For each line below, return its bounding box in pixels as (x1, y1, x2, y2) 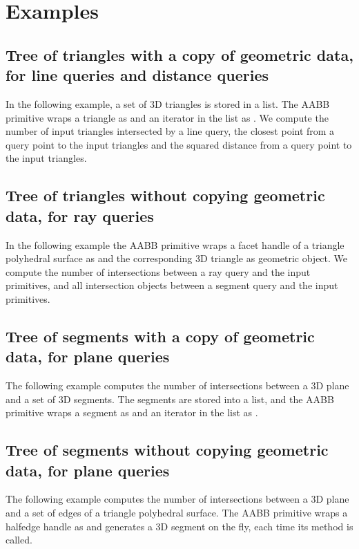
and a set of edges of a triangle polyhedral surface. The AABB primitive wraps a (6, 505, 348, 520)
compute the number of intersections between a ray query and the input (6, 264, 311, 279)
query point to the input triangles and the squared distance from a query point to (6, 137, 352, 151)
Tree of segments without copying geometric (6, 439, 329, 460)
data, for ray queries (6, 205, 154, 226)
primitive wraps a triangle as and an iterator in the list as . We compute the (6, 110, 329, 124)
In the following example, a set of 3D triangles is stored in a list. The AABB (6, 96, 330, 111)
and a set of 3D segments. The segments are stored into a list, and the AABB (6, 391, 334, 406)
